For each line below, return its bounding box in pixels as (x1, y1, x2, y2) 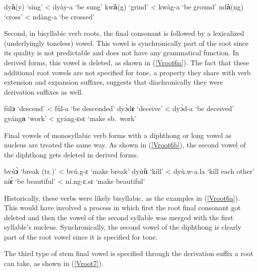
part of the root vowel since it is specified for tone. (4, 231, 158, 242)
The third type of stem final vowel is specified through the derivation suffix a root (4, 248, 254, 259)
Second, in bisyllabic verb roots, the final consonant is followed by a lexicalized (4, 28, 245, 38)
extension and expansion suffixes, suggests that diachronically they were (4, 77, 223, 87)
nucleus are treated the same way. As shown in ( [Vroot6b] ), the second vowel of (4, 139, 246, 150)
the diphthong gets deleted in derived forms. (4, 149, 139, 159)
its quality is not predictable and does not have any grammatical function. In (4, 47, 239, 58)
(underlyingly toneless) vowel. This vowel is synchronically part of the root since (4, 37, 249, 48)
